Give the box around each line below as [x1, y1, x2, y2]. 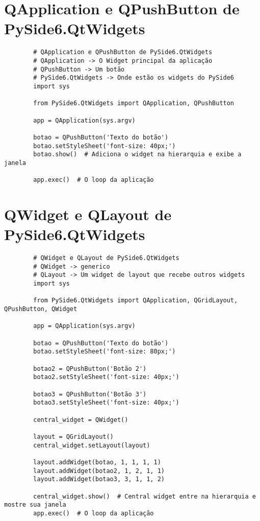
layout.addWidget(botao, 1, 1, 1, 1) [33, 458, 161, 466]
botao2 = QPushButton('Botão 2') [33, 365, 147, 372]
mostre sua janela [4, 501, 66, 509]
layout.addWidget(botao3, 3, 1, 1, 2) [33, 476, 165, 483]
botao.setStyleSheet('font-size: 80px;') [33, 348, 176, 356]
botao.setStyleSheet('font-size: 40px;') [33, 142, 176, 150]
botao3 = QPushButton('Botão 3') [33, 390, 147, 398]
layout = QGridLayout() [33, 433, 114, 440]
